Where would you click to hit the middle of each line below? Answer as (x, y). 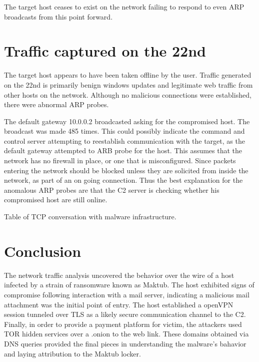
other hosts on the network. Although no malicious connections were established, (128, 94)
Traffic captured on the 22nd (105, 51)
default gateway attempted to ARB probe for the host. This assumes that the (123, 150)
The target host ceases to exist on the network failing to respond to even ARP (124, 7)
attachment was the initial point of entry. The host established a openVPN (119, 304)
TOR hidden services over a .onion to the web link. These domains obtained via (126, 334)
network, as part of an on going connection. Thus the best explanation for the (123, 180)
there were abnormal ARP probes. (56, 104)
